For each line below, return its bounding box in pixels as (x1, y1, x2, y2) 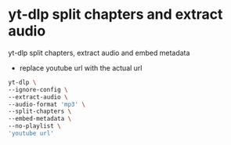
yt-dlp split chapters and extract (8, 5, 223, 24)
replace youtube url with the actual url (19, 63, 143, 72)
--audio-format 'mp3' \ (8, 100, 86, 108)
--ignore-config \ (8, 85, 68, 93)
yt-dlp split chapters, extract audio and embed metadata (8, 48, 190, 57)
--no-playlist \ (8, 122, 61, 130)
